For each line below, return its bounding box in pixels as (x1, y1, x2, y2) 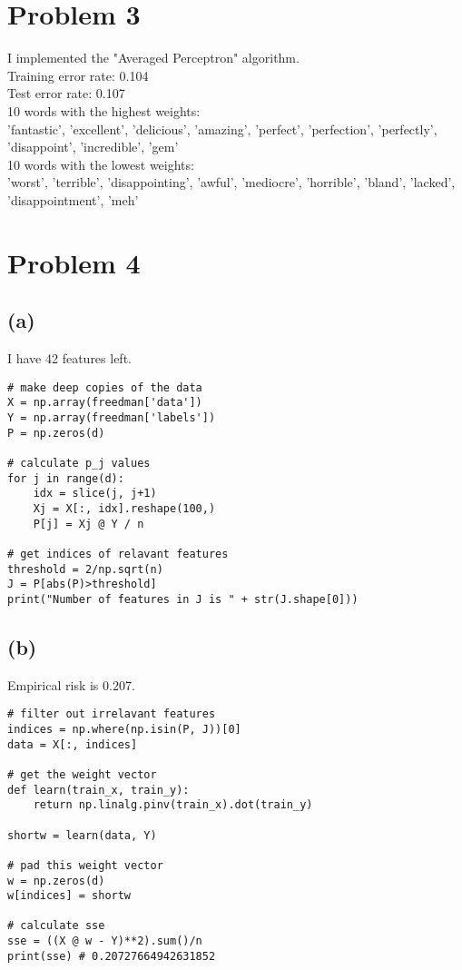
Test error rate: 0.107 (7, 84, 125, 103)
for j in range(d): (7, 471, 124, 485)
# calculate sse (7, 919, 105, 933)
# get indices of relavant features (7, 547, 229, 560)
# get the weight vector (7, 767, 157, 781)
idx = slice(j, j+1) (33, 487, 157, 500)
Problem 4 (7, 243, 141, 281)
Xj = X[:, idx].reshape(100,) (33, 501, 216, 515)
